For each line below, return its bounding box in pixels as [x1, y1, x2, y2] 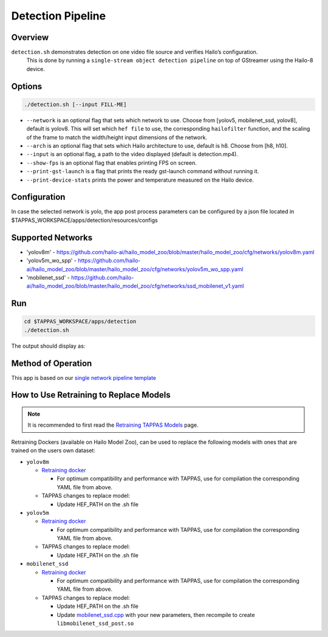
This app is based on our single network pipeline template [11, 374, 157, 381]
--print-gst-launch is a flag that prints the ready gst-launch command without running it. [26, 168, 259, 175]
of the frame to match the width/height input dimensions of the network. [26, 134, 208, 141]
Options [11, 81, 43, 91]
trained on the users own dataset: [11, 447, 95, 454]
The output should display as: [11, 342, 86, 349]
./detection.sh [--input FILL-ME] [24, 101, 127, 108]
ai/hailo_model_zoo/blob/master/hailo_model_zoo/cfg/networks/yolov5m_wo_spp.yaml [26, 265, 244, 273]
